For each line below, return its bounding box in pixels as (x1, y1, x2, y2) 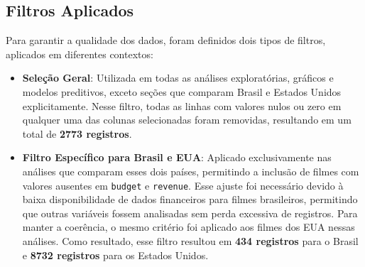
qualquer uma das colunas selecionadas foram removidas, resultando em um (22, 112, 352, 127)
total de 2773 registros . (22, 126, 132, 141)
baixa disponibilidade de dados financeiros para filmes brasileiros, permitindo (22, 192, 358, 207)
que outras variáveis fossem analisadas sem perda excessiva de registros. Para (22, 205, 358, 220)
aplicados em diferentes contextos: (6, 46, 153, 61)
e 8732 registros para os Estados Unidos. (22, 247, 209, 262)
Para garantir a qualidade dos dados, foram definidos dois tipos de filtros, (6, 33, 326, 48)
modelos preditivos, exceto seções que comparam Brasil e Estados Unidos (22, 84, 342, 99)
